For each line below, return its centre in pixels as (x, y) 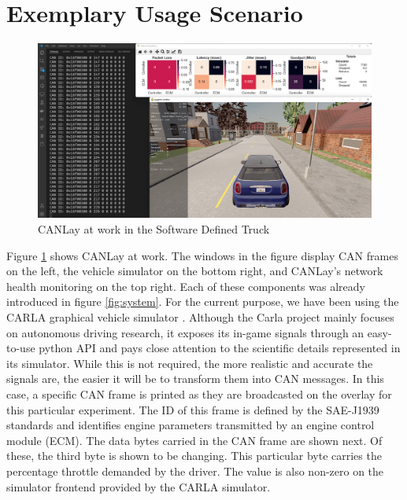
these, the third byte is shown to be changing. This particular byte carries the (194, 456)
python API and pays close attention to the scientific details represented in (220, 348)
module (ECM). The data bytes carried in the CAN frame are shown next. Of (194, 440)
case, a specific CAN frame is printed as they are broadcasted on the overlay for (199, 394)
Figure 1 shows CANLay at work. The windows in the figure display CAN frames (202, 255)
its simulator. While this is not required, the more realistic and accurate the (190, 363)
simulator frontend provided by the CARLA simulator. (139, 486)
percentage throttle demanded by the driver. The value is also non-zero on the (195, 471)
